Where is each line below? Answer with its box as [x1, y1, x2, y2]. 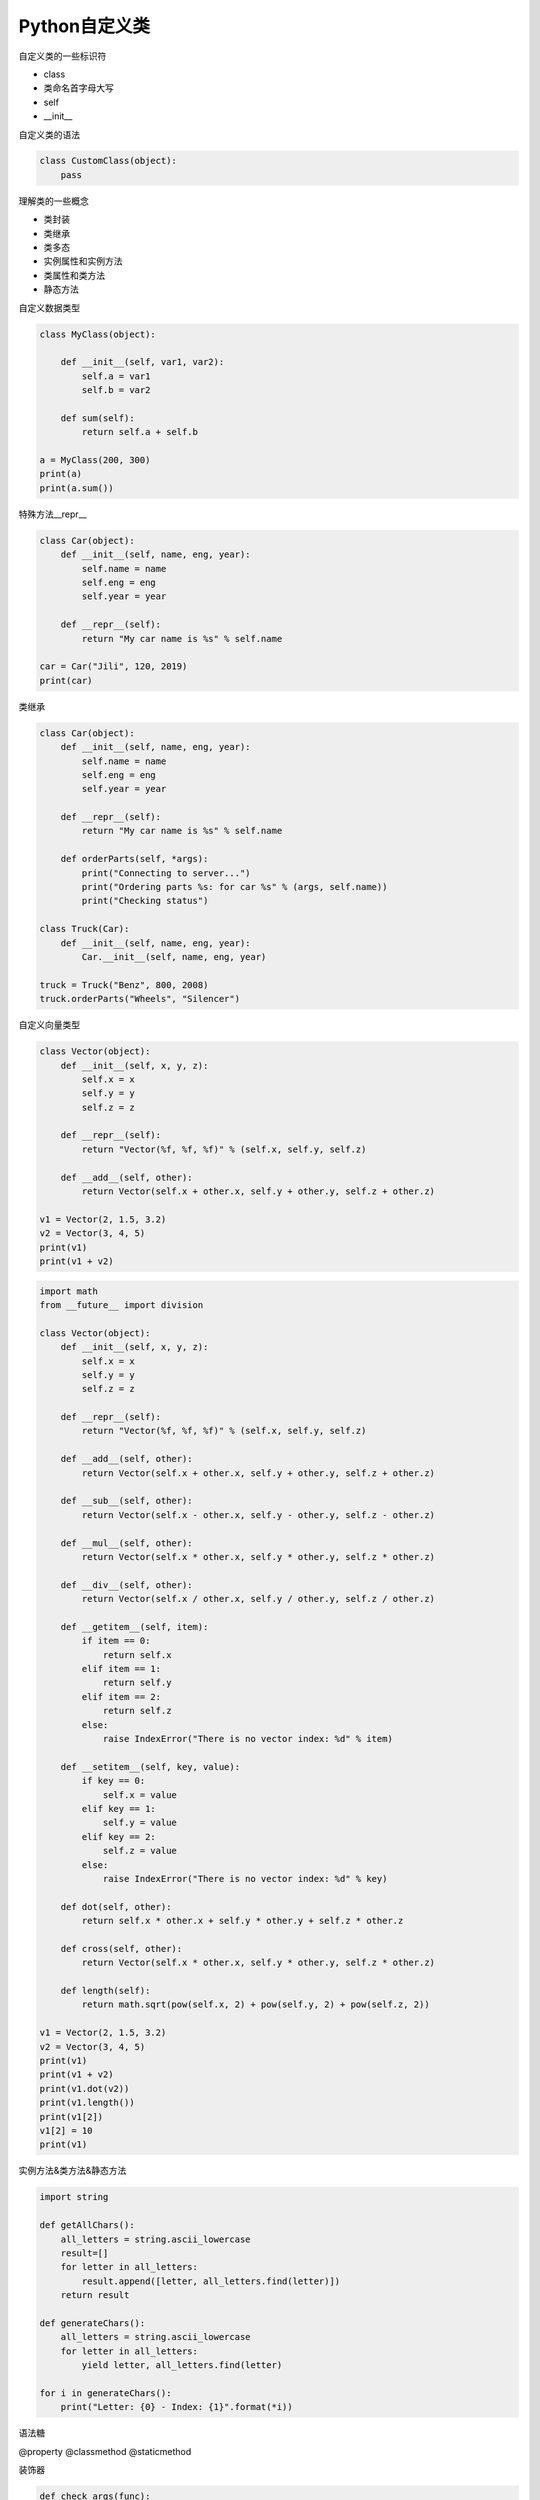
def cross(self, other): [60, 1943, 183, 1954]
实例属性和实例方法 [43, 255, 123, 267]
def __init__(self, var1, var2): [60, 356, 225, 368]
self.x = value [102, 1789, 177, 1800]
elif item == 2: [81, 1691, 162, 1702]
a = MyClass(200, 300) [39, 455, 151, 466]
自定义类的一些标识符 [18, 50, 107, 62]
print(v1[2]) [39, 2111, 104, 2122]
